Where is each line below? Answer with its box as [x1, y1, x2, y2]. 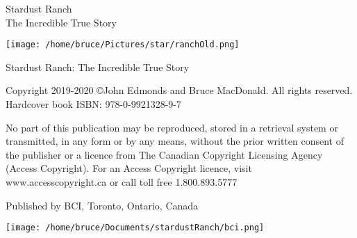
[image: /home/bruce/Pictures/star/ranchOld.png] [6, 40, 240, 50]
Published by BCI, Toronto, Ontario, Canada [6, 198, 199, 212]
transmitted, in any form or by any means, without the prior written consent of [6, 134, 344, 148]
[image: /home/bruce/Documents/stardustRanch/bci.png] [6, 223, 265, 233]
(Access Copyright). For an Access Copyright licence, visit [6, 161, 252, 175]
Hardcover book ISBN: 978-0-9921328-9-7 [6, 97, 182, 111]
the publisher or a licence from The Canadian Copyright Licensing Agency [6, 147, 323, 161]
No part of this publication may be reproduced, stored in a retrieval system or [6, 120, 338, 134]
